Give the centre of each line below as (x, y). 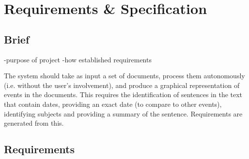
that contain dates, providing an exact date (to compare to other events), (113, 104)
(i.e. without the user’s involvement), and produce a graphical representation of (122, 85)
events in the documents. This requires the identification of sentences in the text (123, 94)
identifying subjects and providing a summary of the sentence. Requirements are (123, 113)
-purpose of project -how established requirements (78, 59)
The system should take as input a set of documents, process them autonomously (124, 76)
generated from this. (34, 123)
